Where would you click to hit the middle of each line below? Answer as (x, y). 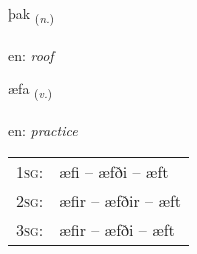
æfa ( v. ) (30, 90)
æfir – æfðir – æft (120, 200)
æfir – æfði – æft (117, 229)
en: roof (31, 54)
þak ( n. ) (31, 14)
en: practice (43, 130)
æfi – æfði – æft (114, 171)
